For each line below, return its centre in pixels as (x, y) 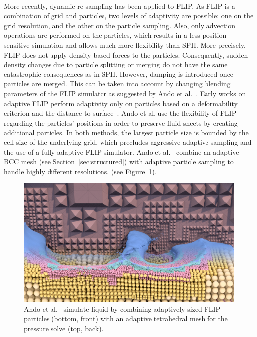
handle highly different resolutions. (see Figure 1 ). (80, 171)
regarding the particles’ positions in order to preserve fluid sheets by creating (121, 122)
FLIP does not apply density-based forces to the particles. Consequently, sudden (126, 54)
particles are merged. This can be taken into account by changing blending (117, 84)
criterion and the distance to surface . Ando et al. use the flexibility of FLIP (120, 113)
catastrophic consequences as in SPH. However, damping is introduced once (119, 74)
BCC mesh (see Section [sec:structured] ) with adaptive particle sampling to (119, 162)
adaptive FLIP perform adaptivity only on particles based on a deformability (121, 103)
